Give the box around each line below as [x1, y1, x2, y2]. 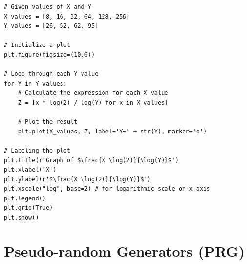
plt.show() [4, 214, 39, 221]
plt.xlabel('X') [4, 166, 57, 174]
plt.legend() [4, 195, 46, 202]
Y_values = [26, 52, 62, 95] [4, 22, 99, 30]
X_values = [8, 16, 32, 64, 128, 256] [4, 13, 130, 20]
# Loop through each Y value [4, 70, 99, 78]
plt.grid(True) [4, 204, 53, 212]
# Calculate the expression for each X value [18, 89, 168, 97]
